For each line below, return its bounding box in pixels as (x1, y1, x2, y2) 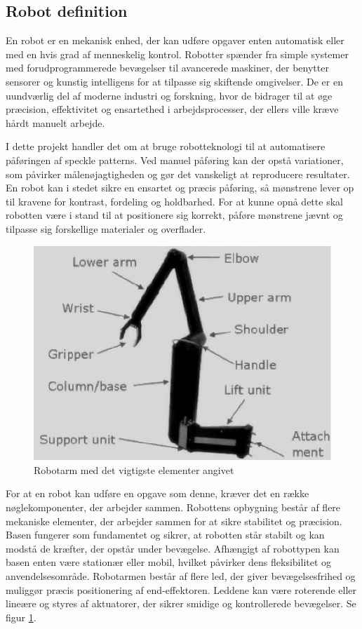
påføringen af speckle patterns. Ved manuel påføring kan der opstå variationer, (6, 152, 344, 167)
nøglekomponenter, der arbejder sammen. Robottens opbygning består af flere (6, 499, 341, 514)
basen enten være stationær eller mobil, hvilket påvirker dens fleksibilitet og (6, 555, 332, 569)
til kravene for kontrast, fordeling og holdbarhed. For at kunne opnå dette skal (6, 194, 343, 208)
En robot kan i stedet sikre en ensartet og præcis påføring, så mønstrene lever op (6, 180, 354, 195)
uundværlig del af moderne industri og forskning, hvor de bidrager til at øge (6, 88, 333, 102)
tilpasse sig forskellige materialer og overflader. (6, 221, 206, 236)
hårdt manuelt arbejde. (6, 115, 105, 130)
